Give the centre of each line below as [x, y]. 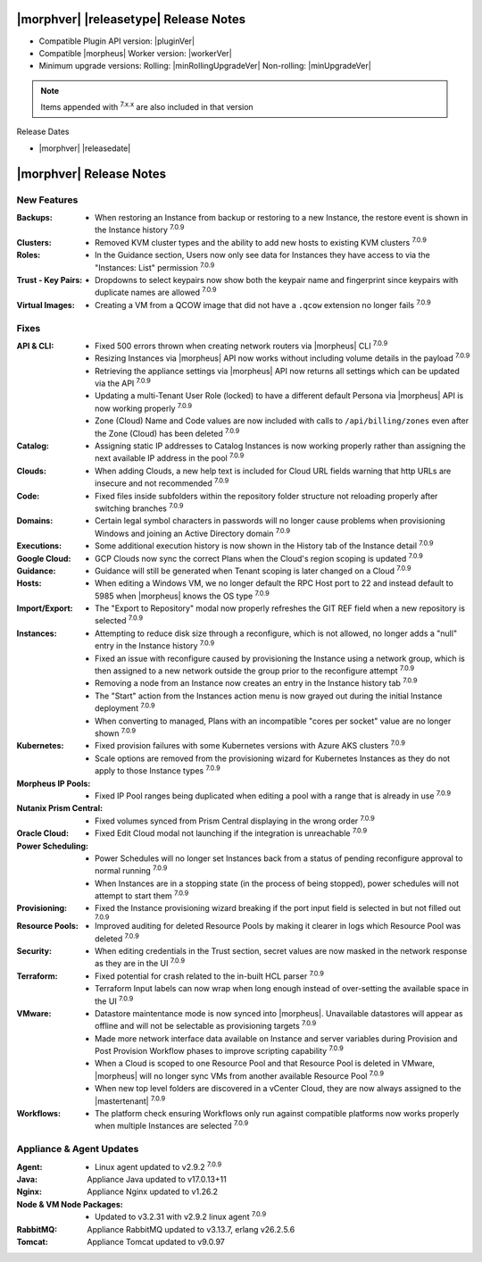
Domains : [35, 521]
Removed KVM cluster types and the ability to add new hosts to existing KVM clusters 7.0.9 [261, 242]
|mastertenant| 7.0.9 [130, 1100]
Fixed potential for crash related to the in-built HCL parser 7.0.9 [210, 975]
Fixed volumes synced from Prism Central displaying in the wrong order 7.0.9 [235, 820]
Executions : [39, 546]
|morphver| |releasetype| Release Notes [131, 19]
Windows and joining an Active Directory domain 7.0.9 [192, 533]
